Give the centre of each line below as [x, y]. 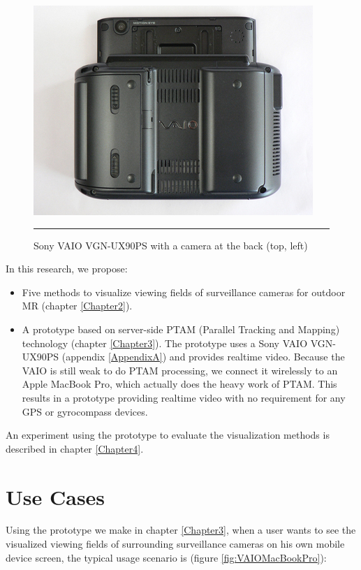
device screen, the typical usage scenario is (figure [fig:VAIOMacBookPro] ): [166, 557]
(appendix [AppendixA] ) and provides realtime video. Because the [203, 357]
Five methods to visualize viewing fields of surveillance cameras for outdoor [184, 292]
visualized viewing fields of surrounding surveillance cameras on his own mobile [175, 544]
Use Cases [56, 496]
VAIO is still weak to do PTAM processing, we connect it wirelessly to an [180, 370]
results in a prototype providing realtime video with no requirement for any [184, 397]
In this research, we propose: [67, 269]
